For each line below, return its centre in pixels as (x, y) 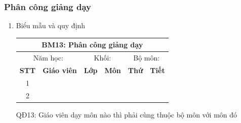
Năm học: (48, 58)
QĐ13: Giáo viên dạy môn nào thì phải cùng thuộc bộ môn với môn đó (127, 114)
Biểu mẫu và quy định (51, 25)
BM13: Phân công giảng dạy (92, 45)
